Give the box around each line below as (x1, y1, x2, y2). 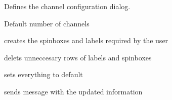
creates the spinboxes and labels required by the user (4, 35, 168, 46)
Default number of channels (4, 18, 90, 28)
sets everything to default (4, 69, 83, 80)
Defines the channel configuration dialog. (4, 1, 131, 11)
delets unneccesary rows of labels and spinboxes (4, 52, 152, 62)
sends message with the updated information (4, 86, 143, 96)
